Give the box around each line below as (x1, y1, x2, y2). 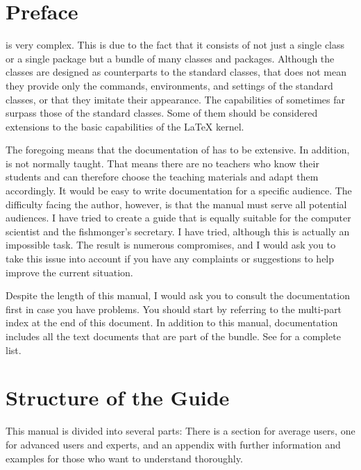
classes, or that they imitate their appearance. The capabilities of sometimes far (6, 92, 346, 106)
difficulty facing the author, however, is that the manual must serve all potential (6, 196, 347, 211)
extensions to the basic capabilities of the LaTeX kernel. (6, 119, 244, 133)
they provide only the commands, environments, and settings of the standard (6, 78, 333, 92)
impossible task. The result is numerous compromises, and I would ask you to (6, 237, 336, 252)
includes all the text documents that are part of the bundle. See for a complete (6, 329, 341, 343)
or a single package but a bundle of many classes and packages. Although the (6, 51, 335, 65)
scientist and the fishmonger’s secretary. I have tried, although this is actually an (6, 224, 350, 238)
